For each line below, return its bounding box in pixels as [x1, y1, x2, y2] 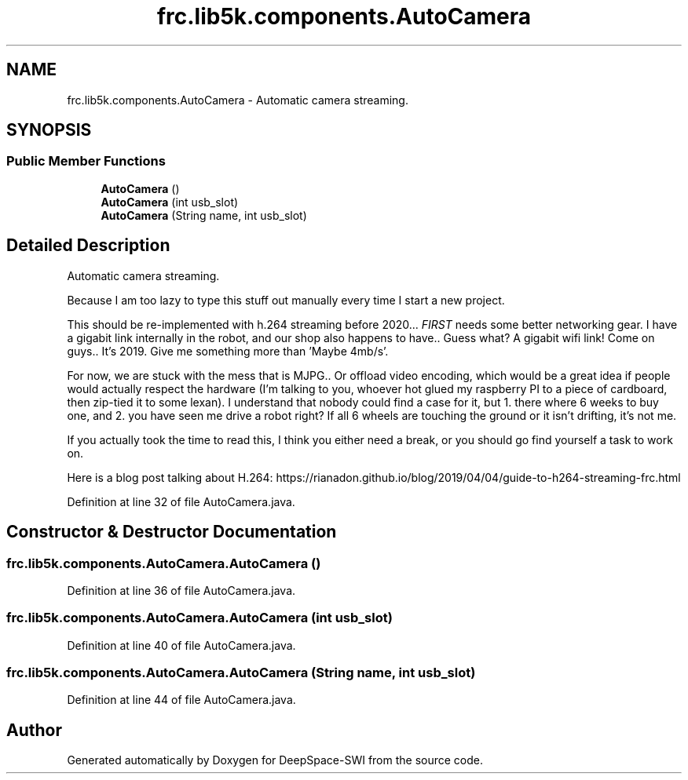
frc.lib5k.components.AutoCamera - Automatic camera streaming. [67, 93, 408, 107]
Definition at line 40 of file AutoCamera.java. [67, 638, 296, 652]
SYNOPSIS [6, 120, 92, 140]
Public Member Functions [6, 153, 166, 169]
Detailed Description [6, 235, 170, 256]
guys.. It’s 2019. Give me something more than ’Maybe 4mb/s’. [67, 344, 389, 358]
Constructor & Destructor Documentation [6, 522, 337, 542]
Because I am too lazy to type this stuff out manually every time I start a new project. [67, 293, 505, 307]
